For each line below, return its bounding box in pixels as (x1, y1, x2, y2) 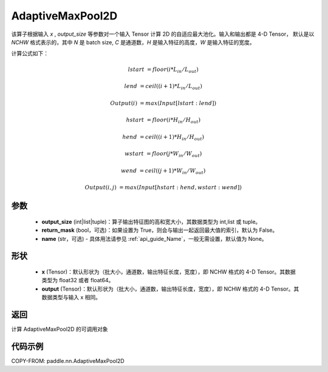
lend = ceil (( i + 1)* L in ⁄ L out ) (124, 83, 203, 91)
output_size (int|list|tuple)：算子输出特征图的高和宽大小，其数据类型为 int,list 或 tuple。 (41, 218, 261, 225)
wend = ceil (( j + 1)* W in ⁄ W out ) (120, 167, 206, 175)
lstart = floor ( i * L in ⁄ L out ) (128, 66, 199, 74)
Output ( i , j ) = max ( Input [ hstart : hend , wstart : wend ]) (84, 184, 242, 191)
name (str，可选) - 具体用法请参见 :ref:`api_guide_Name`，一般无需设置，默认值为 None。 (41, 235, 267, 242)
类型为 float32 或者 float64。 (41, 277, 114, 284)
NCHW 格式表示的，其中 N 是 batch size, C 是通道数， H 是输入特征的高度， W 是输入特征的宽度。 (11, 38, 255, 46)
